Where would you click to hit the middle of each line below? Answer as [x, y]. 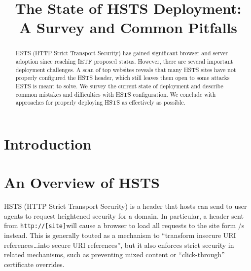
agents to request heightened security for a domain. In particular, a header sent [124, 215]
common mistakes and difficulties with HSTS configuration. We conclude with [116, 94]
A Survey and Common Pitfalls [128, 27]
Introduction [48, 143]
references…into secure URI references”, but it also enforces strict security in [119, 245]
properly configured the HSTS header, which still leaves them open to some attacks [123, 78]
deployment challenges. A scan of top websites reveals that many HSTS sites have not [126, 69]
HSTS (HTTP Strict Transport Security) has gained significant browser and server [122, 53]
